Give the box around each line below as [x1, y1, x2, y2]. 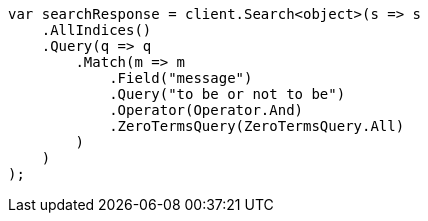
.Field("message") [109, 70, 253, 86]
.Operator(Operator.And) [109, 102, 304, 118]
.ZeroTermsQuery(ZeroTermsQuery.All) [109, 118, 405, 134]
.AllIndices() [41, 22, 152, 38]
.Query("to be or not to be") [109, 86, 346, 102]
